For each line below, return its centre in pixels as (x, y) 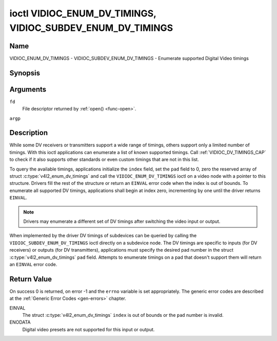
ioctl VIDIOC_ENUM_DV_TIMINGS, (83, 13)
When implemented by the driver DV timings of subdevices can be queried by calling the (103, 236)
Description (29, 133)
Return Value (31, 279)
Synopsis (25, 73)
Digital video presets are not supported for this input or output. (88, 329)
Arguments (28, 89)
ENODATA (20, 322)
